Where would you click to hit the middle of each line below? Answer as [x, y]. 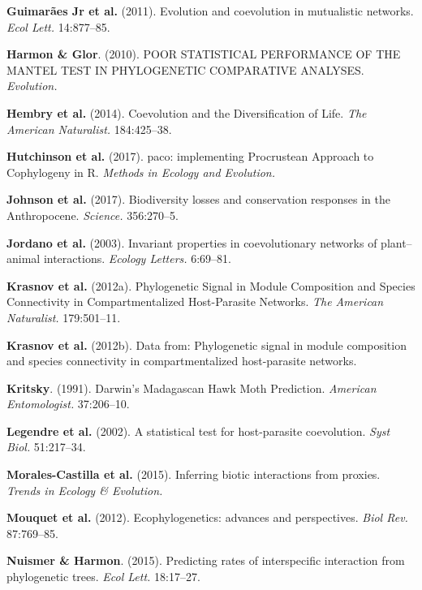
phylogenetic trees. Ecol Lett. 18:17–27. [103, 577]
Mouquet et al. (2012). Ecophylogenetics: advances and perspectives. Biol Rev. [207, 517]
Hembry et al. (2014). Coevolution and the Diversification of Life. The [187, 112]
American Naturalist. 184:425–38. [89, 129]
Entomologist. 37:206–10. [68, 404]
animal [24, 258]
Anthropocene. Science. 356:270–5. [93, 215]
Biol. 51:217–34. [46, 447]
